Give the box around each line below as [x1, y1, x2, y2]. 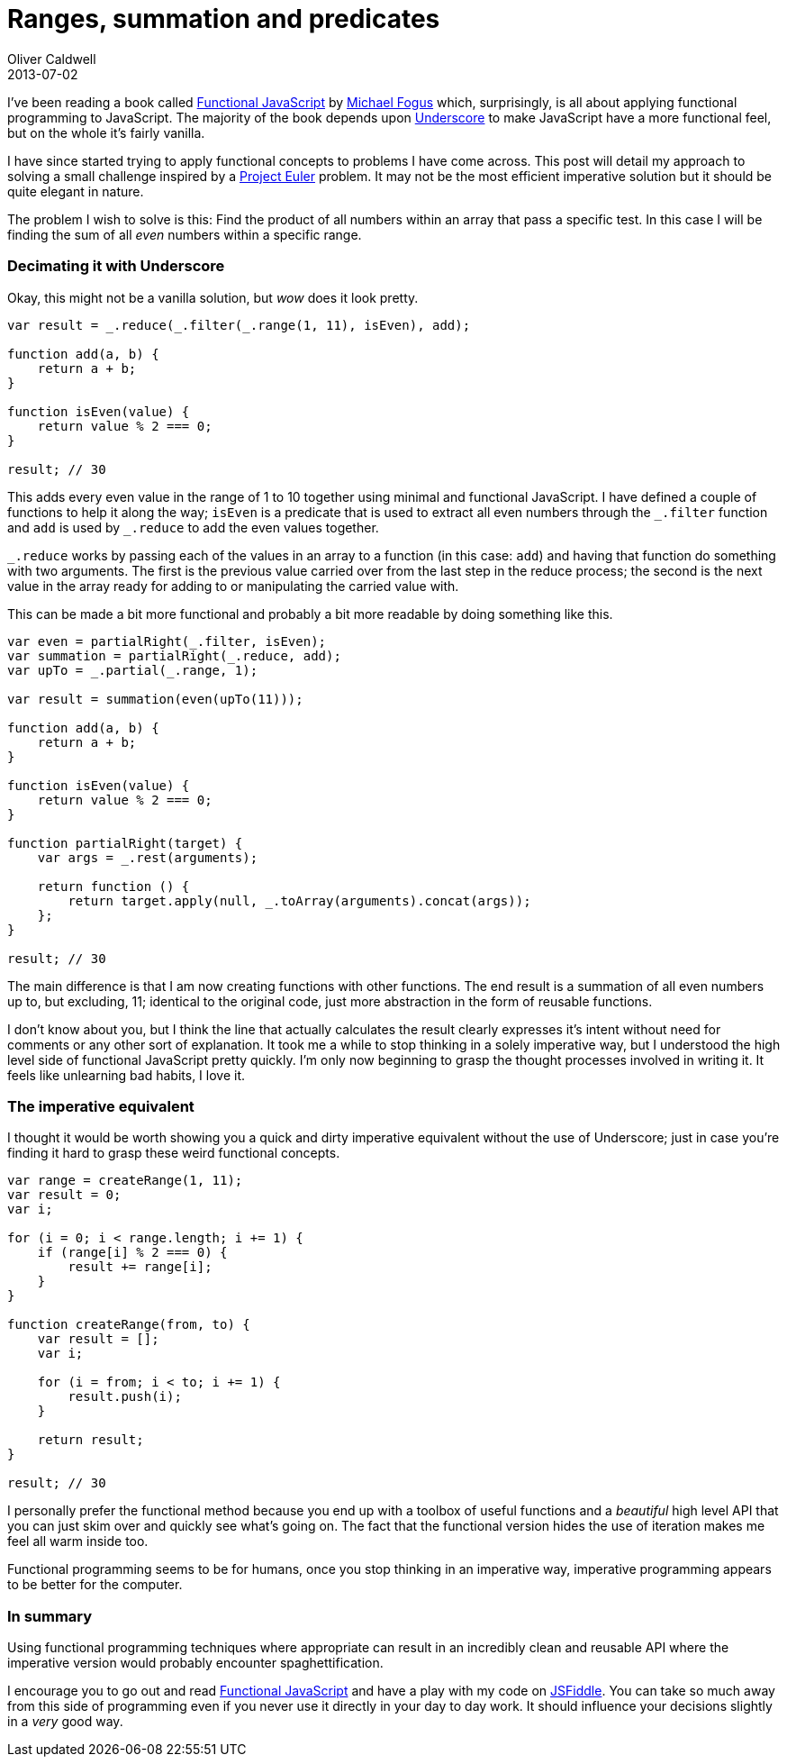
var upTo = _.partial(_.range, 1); [7, 662, 258, 677]
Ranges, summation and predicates [7, 4, 440, 34]
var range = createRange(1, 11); [7, 1173, 243, 1188]
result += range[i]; [68, 1259, 213, 1275]
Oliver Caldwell [7, 50, 96, 67]
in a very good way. [7, 1714, 123, 1729]
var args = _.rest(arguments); [37, 850, 258, 865]
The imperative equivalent [7, 1096, 194, 1115]
